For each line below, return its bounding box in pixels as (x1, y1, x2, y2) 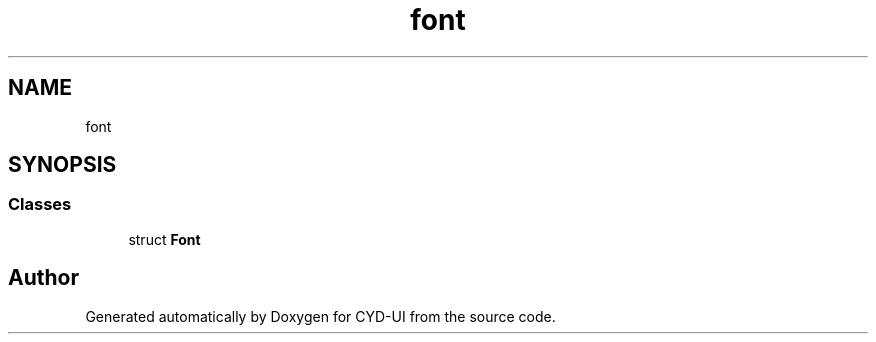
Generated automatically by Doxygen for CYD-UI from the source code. (85, 307, 556, 325)
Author (8, 265, 79, 291)
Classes (8, 194, 72, 215)
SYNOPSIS (8, 152, 117, 178)
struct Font (128, 230, 201, 248)
